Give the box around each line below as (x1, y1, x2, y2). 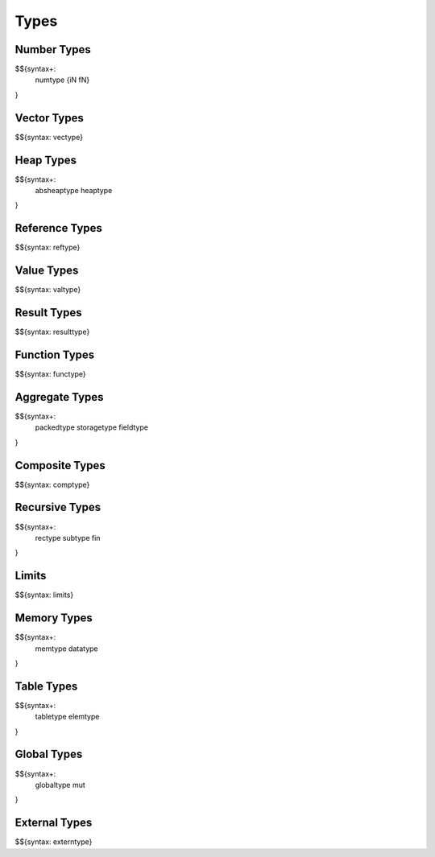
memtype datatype (35, 644, 98, 653)
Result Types (14, 306, 82, 319)
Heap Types (14, 153, 77, 167)
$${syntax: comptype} (14, 480, 90, 489)
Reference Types (14, 221, 102, 235)
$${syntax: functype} (14, 369, 86, 379)
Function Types (14, 348, 95, 361)
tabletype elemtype (35, 712, 100, 722)
